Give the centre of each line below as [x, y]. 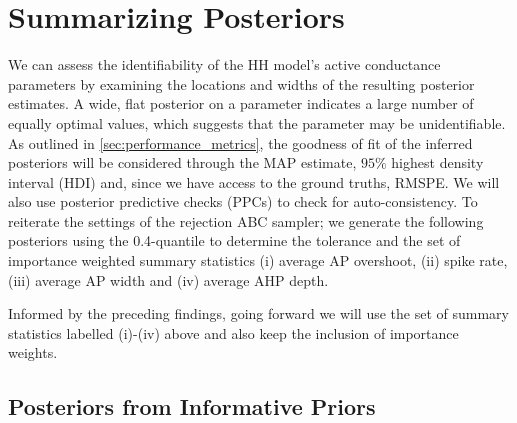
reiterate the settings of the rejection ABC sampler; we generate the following [246, 220]
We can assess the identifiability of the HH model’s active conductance [224, 64]
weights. [33, 352]
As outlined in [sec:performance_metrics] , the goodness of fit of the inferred [240, 142]
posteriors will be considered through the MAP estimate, [182, 162]
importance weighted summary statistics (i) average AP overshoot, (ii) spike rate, [258, 260]
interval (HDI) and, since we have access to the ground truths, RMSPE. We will [254, 181]
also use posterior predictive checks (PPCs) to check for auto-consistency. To [243, 201]
